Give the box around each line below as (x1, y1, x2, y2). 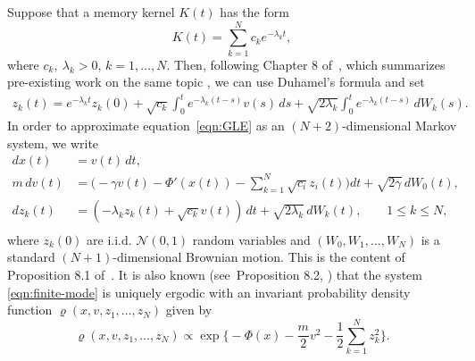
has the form (220, 3, 289, 21)
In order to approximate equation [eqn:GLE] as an (7, 116, 285, 135)
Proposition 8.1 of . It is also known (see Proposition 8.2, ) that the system (7, 265, 422, 283)
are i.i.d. (87, 230, 132, 248)
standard (7, 248, 55, 266)
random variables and (192, 230, 311, 248)
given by (165, 300, 212, 319)
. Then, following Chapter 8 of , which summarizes (166, 55, 446, 73)
